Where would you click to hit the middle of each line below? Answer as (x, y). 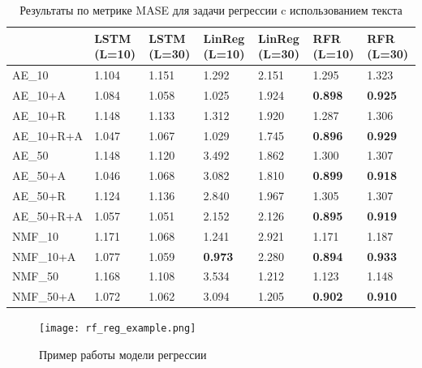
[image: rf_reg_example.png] (118, 329)
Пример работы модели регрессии (123, 355)
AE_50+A (39, 175)
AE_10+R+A (48, 135)
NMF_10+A (44, 256)
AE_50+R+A (48, 215)
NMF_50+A (44, 296)
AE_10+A (39, 94)
